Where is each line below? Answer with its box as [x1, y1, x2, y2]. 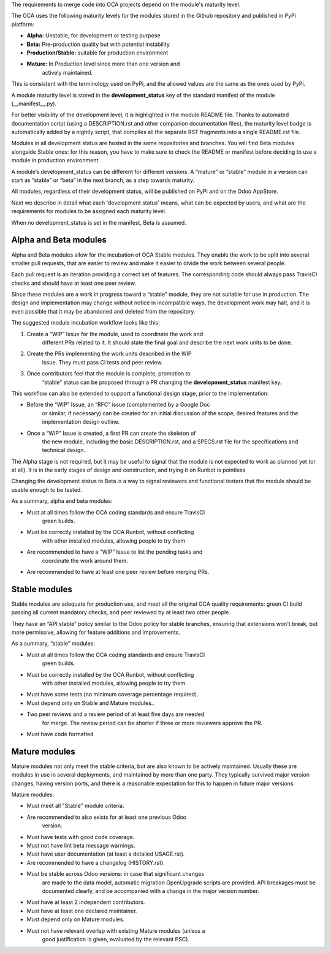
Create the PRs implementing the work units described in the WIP [26, 350, 192, 358]
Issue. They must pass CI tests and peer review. [42, 358, 163, 366]
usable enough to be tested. [11, 486, 83, 493]
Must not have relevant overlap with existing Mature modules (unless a [26, 927, 205, 934]
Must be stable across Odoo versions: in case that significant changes [26, 870, 205, 878]
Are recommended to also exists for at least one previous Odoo [26, 813, 187, 821]
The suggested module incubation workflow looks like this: [11, 319, 160, 326]
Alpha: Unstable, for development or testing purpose [26, 32, 161, 39]
